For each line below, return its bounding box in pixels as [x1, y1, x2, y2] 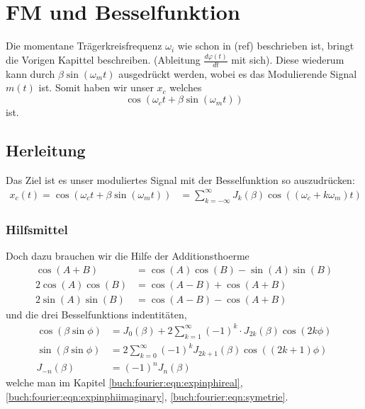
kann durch [6, 66, 55, 81]
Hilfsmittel [6, 220, 68, 238]
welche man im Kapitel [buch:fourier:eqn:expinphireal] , [6, 375, 243, 390]
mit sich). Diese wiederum [231, 52, 344, 67]
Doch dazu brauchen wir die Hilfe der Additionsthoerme [6, 248, 249, 263]
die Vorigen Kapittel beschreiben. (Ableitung [6, 52, 201, 67]
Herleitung [6, 139, 86, 161]
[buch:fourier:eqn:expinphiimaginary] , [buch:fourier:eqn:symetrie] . [6, 389, 288, 404]
